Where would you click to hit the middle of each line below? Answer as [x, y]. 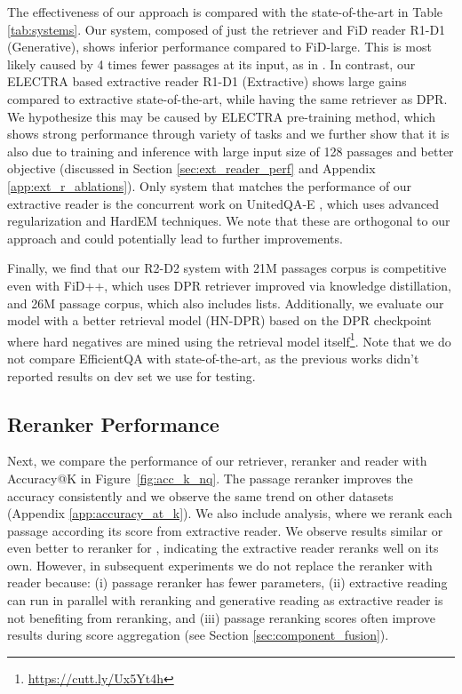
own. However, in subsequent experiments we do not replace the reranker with [220, 565]
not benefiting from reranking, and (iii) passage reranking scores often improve [222, 617]
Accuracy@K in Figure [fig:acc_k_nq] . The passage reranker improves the [210, 478]
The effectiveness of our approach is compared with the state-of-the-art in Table [225, 12]
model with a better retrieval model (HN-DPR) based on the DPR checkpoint [219, 320]
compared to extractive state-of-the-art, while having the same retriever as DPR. [227, 98]
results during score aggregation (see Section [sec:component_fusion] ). [198, 635]
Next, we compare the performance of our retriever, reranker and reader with [217, 461]
